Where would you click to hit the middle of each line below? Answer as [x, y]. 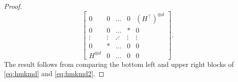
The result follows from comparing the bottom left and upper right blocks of [119, 64]
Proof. [13, 6]
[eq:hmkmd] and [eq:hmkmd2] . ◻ [54, 73]
